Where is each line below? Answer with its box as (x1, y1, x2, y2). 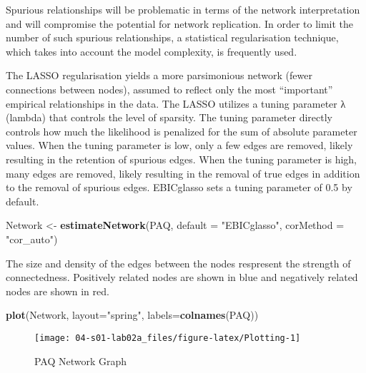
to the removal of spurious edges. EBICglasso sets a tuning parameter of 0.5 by (6, 180, 352, 195)
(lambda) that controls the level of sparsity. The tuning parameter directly (6, 110, 333, 125)
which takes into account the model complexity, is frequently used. (6, 44, 297, 58)
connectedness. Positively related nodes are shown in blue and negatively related (6, 270, 358, 285)
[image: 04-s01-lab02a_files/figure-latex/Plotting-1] (34, 332, 301, 343)
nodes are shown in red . (6, 283, 109, 298)
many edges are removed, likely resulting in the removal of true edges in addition (6, 165, 360, 180)
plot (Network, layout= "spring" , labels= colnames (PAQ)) (6, 307, 259, 322)
